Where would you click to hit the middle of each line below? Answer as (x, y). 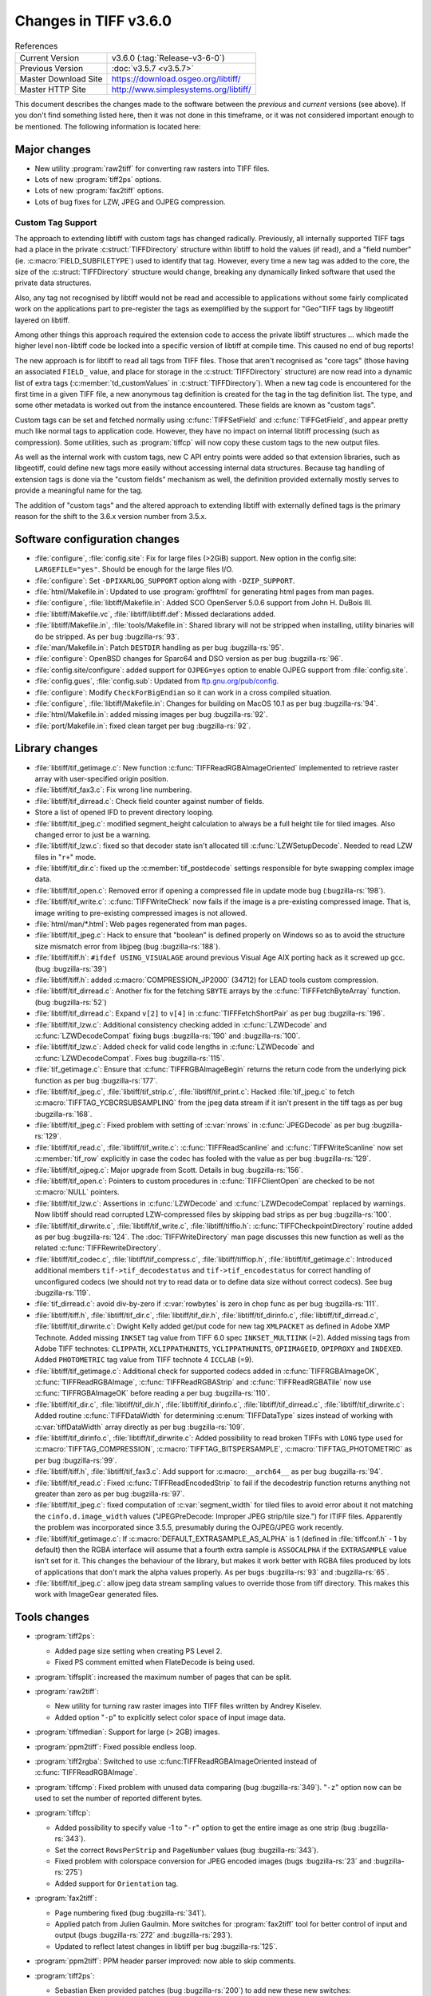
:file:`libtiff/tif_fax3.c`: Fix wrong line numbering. (113, 790)
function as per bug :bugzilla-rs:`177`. (97, 1080)
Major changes (53, 149)
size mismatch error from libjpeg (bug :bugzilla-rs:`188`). (128, 946)
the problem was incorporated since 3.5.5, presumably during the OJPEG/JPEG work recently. (189, 1527)
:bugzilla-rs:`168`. (63, 1114)
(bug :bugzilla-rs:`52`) (71, 1002)
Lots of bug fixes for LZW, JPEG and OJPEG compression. (130, 202)
